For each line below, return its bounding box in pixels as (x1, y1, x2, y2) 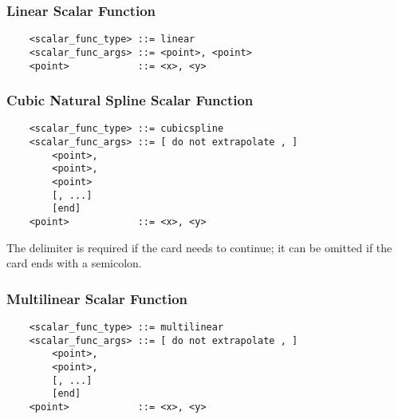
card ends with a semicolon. (6, 255, 142, 271)
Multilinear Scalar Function (6, 288, 188, 308)
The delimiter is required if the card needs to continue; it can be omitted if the (6, 239, 392, 255)
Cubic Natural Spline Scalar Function (6, 90, 254, 110)
